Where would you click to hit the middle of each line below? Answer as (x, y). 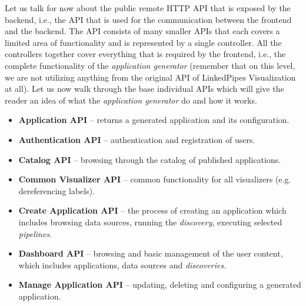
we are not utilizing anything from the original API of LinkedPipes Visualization (150, 77)
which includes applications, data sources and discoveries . (122, 265)
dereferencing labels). (57, 190)
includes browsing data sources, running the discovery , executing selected (150, 222)
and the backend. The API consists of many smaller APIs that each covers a (142, 31)
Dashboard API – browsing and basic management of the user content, (151, 253)
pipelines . (35, 233)
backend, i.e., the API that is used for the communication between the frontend (148, 19)
